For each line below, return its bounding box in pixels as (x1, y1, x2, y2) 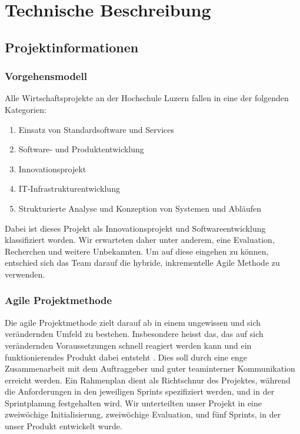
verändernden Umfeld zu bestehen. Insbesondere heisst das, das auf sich (5, 328, 264, 340)
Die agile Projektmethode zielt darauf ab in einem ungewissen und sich (5, 316, 261, 328)
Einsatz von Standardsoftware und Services (18, 123, 175, 135)
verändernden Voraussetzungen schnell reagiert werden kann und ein (5, 339, 252, 351)
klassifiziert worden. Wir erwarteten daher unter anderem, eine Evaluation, (5, 233, 275, 246)
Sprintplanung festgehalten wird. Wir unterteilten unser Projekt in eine (5, 396, 262, 409)
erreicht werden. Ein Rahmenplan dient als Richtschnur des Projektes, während (5, 373, 291, 386)
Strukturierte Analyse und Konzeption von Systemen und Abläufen (18, 202, 261, 214)
